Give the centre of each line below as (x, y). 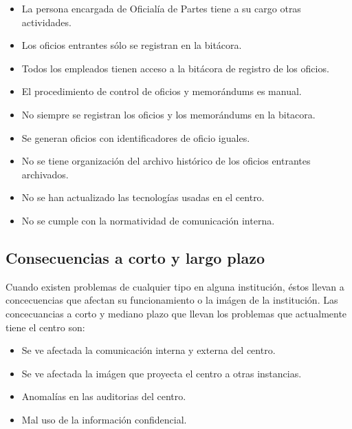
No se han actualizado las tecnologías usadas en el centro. (143, 197)
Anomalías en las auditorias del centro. (104, 396)
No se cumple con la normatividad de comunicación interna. (148, 220)
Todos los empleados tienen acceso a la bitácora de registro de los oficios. (175, 68)
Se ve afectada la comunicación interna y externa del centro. (148, 350)
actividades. (46, 22)
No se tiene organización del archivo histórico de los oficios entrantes (166, 161)
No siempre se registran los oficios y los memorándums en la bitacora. (168, 114)
